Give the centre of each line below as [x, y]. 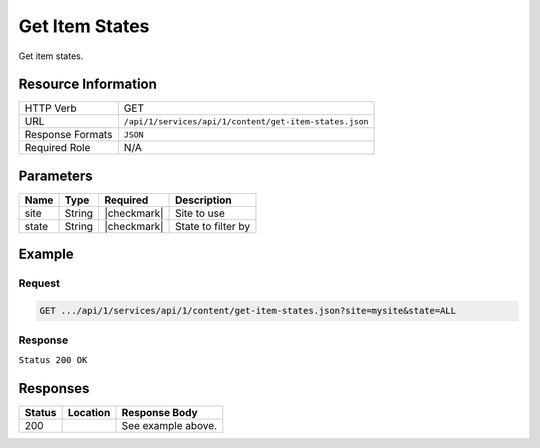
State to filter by [213, 226]
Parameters [55, 175]
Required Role [57, 148]
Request [39, 283]
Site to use [200, 213]
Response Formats [68, 135]
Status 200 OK [53, 359]
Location [89, 412]
